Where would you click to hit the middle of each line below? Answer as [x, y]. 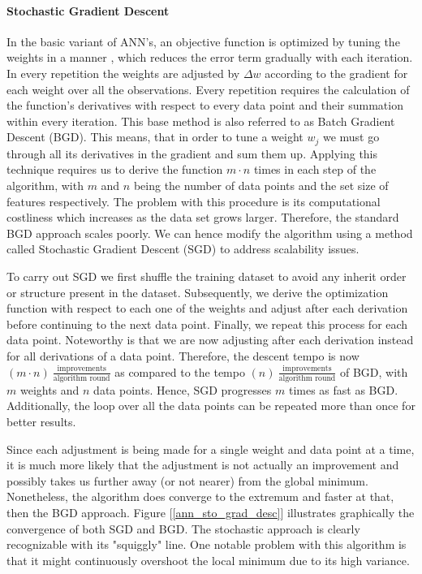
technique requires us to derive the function [115, 169]
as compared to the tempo [180, 371]
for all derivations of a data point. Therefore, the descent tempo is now [183, 355]
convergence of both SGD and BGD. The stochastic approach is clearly [183, 528]
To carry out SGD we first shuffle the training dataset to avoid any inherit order [207, 276]
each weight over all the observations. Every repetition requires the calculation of [208, 89]
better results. [41, 422]
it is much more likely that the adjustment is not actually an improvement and [203, 465]
